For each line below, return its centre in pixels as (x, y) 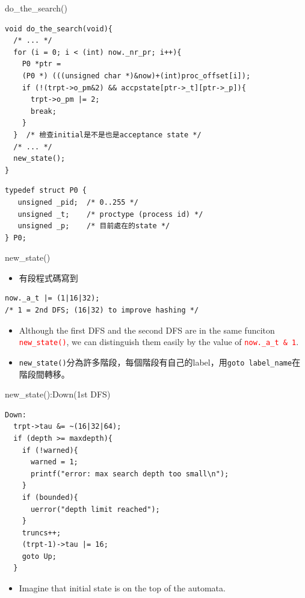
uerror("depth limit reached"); (95, 509)
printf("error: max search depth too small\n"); (130, 474)
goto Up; (39, 556)
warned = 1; (54, 462)
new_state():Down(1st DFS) (58, 394)
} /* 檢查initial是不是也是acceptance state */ (107, 135)
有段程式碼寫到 (48, 277)
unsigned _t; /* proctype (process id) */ (110, 214)
